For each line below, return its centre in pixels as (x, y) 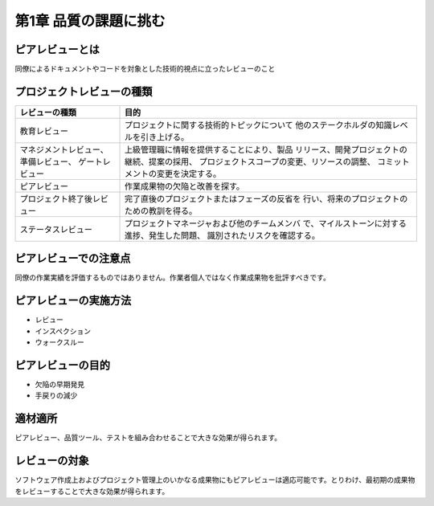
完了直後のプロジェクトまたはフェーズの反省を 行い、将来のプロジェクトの (266, 198)
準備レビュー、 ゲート (61, 161)
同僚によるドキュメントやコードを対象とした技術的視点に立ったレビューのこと (145, 69)
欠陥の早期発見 (59, 385)
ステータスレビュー (56, 229)
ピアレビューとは (57, 49)
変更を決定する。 (188, 173)
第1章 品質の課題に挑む (90, 21)
